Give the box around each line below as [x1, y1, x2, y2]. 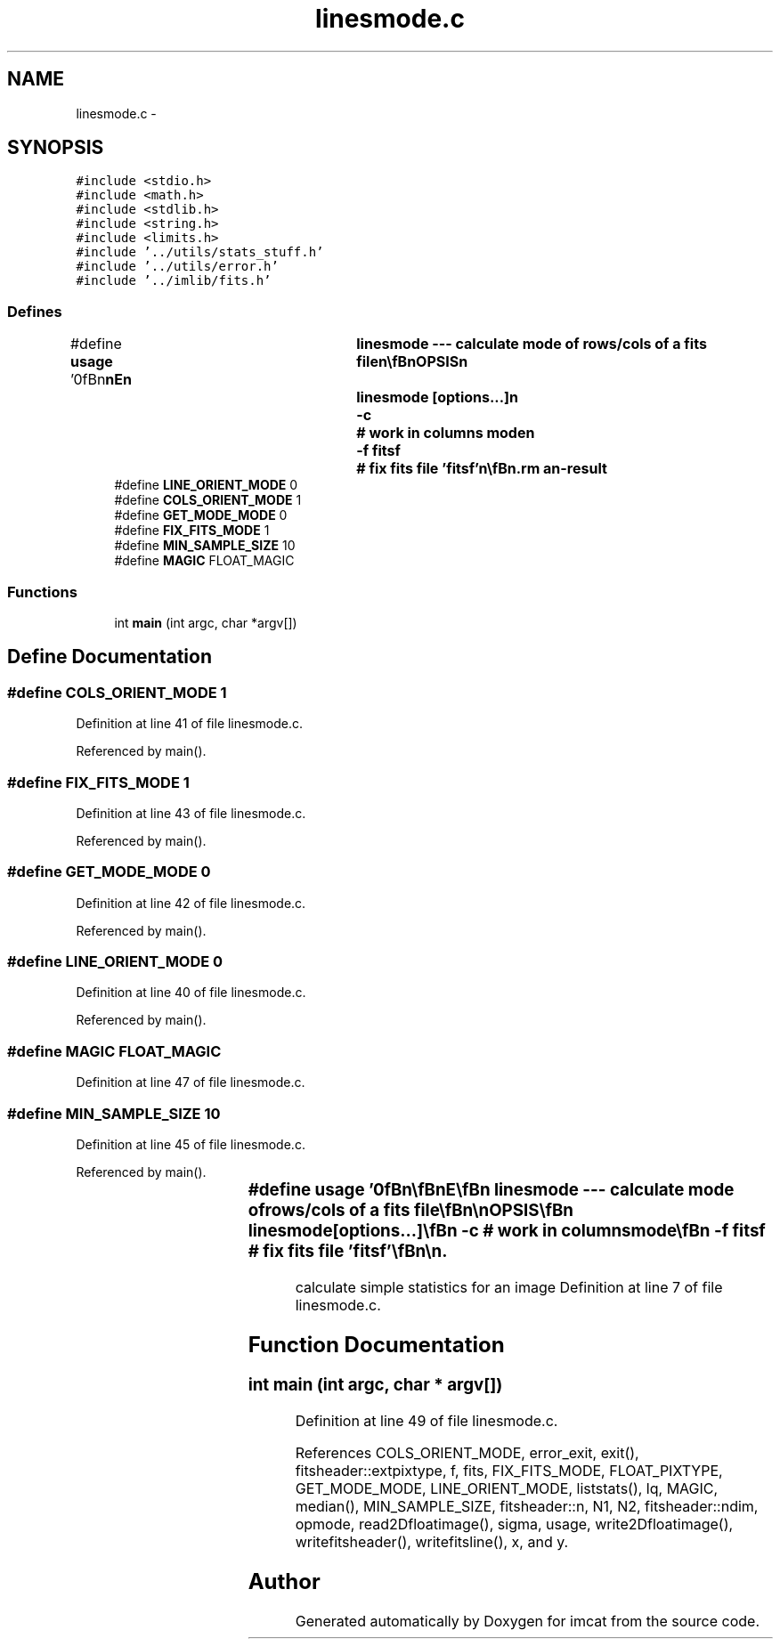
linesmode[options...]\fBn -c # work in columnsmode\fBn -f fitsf [248, 1220, 766, 1241]
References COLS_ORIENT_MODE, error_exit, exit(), [295, 1444, 639, 1463]
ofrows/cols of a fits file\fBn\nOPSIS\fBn [248, 1199, 574, 1220]
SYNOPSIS [7, 136, 104, 159]
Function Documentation [248, 1331, 505, 1358]
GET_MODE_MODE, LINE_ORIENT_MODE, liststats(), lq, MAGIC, [295, 1480, 719, 1498]
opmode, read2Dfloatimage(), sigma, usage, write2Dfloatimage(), [295, 1515, 734, 1534]
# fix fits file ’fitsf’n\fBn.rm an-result [356, 459, 607, 478]
